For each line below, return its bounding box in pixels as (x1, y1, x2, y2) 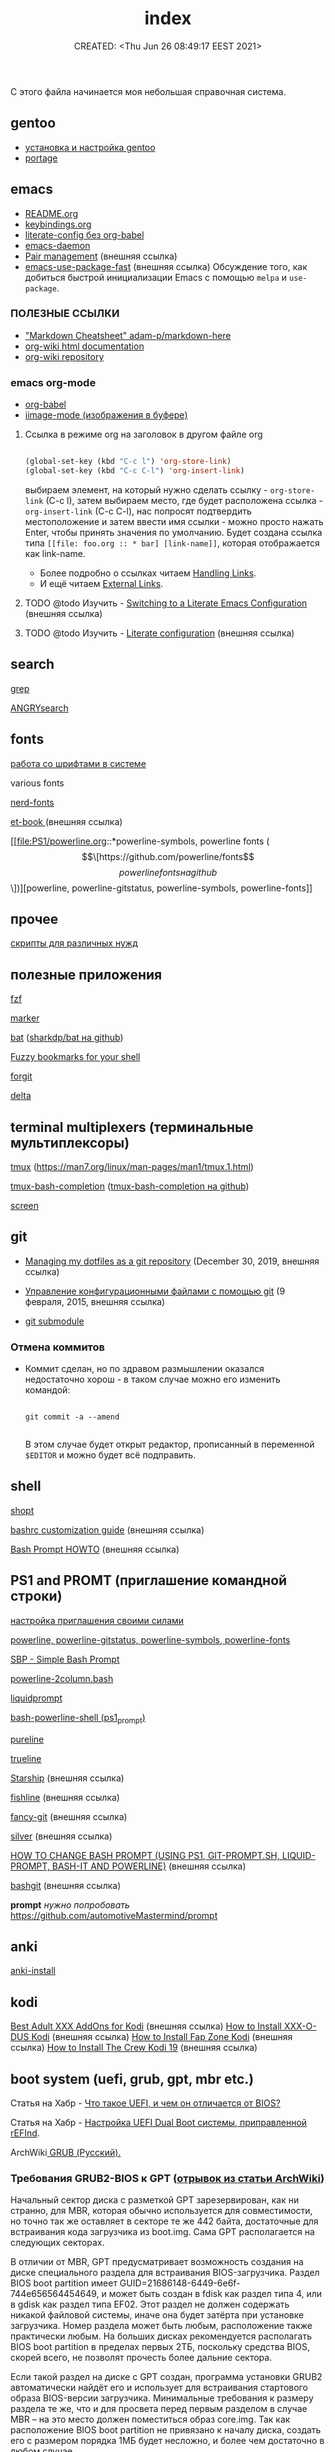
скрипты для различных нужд (10, 937, 138, 949)
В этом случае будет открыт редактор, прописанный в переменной (24, 1438, 315, 1451)
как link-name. (24, 547, 86, 559)
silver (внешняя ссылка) (10, 1830, 113, 1842)
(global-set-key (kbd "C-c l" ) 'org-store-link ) (24, 457, 232, 467)
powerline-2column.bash (10, 1672, 114, 1684)
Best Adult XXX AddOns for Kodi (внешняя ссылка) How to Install (10, 2020, 282, 2032)
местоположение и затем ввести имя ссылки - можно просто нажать (24, 515, 324, 527)
